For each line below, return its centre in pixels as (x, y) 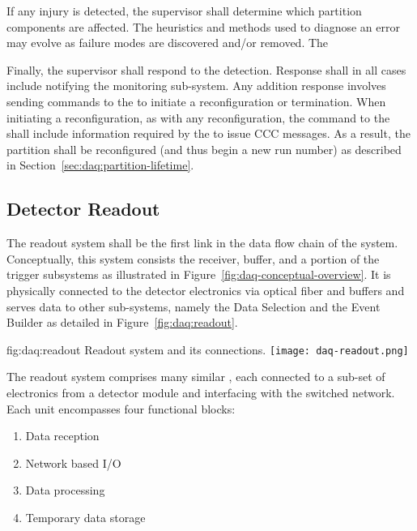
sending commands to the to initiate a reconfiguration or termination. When (196, 101)
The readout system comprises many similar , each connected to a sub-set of (196, 377)
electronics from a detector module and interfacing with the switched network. (201, 392)
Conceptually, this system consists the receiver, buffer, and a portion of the (193, 258)
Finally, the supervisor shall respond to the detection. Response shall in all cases (206, 69)
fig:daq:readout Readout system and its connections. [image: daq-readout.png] (208, 349)
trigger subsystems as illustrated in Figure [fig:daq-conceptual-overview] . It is (199, 274)
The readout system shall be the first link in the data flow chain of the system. (202, 243)
